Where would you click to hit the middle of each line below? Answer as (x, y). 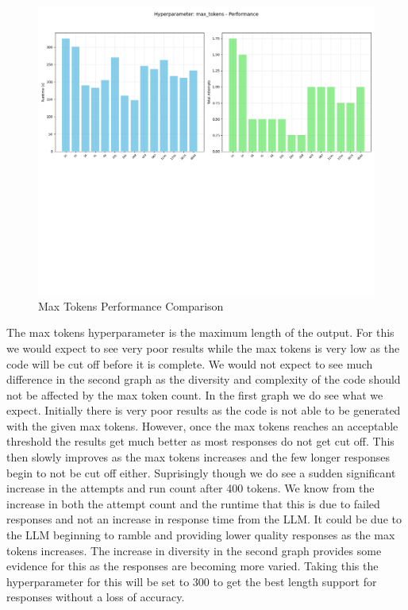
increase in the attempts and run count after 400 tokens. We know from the (191, 488)
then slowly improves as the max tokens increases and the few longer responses (198, 457)
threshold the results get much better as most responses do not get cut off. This (200, 441)
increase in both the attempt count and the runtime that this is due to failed (193, 503)
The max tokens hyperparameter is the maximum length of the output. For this (200, 332)
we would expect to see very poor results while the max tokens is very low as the (203, 347)
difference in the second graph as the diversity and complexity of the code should (204, 379)
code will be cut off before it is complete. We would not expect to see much (190, 363)
